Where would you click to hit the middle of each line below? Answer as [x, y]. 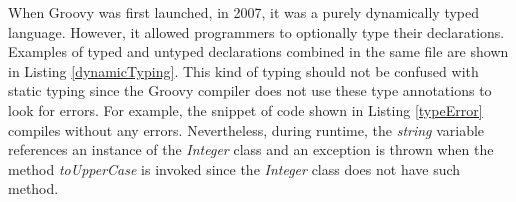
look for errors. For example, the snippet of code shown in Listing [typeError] [245, 109]
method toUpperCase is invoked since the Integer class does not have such [234, 168]
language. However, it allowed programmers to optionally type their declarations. [256, 31]
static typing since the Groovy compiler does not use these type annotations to [250, 90]
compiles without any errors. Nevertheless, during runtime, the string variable [246, 129]
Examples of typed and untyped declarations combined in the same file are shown [258, 51]
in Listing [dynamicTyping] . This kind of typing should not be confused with [243, 70]
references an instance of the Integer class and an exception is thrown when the [251, 149]
